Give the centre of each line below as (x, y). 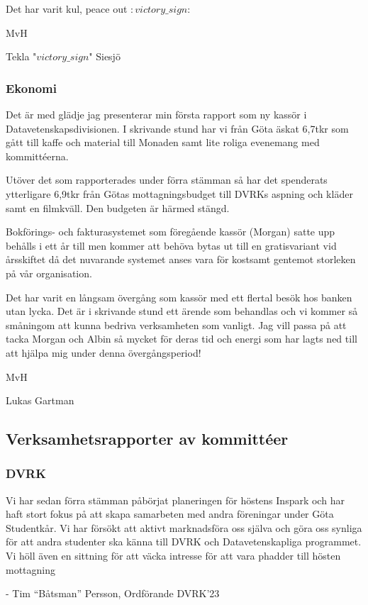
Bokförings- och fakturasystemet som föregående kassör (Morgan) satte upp (171, 232)
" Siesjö (105, 56)
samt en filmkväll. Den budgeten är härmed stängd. (118, 207)
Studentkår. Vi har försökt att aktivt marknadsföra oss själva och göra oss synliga (184, 527)
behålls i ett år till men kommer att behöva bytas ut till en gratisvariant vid (171, 245)
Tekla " (21, 56)
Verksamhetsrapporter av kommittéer (147, 439)
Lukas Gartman (40, 400)
